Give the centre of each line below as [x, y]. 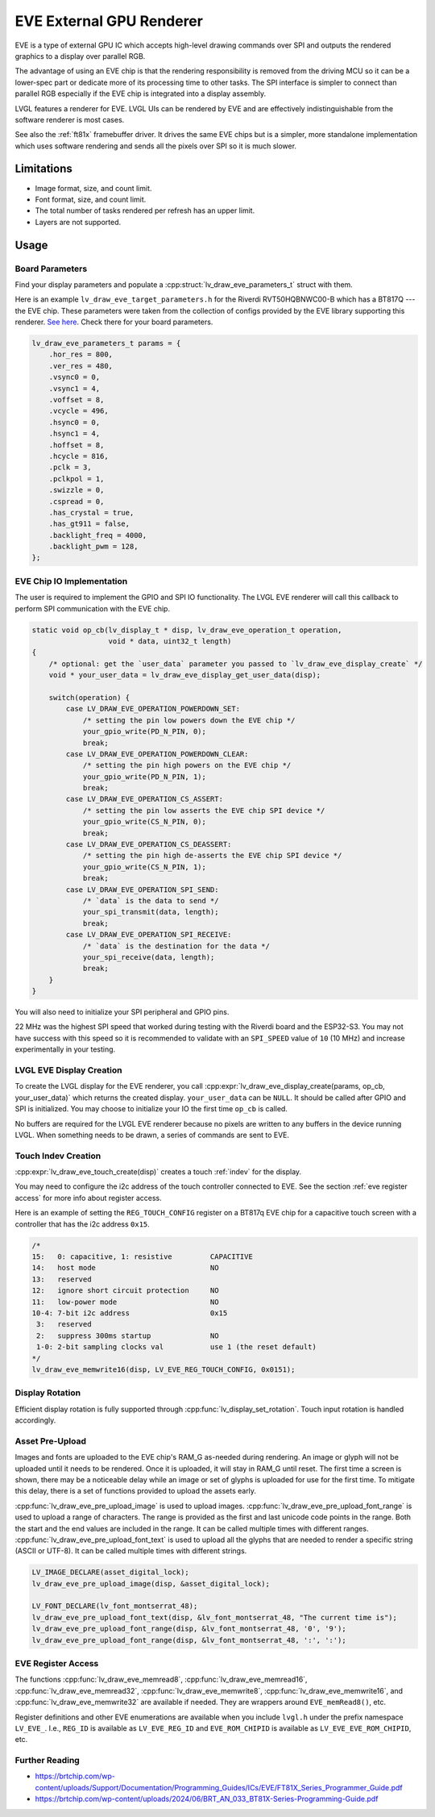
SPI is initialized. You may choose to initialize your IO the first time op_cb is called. [151, 1109]
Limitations [43, 169]
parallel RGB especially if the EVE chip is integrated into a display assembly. [141, 94]
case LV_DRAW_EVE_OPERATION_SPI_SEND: [142, 890]
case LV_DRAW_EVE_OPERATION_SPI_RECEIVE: [149, 935]
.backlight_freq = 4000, [98, 535]
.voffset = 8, [77, 400]
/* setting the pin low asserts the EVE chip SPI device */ [204, 810]
